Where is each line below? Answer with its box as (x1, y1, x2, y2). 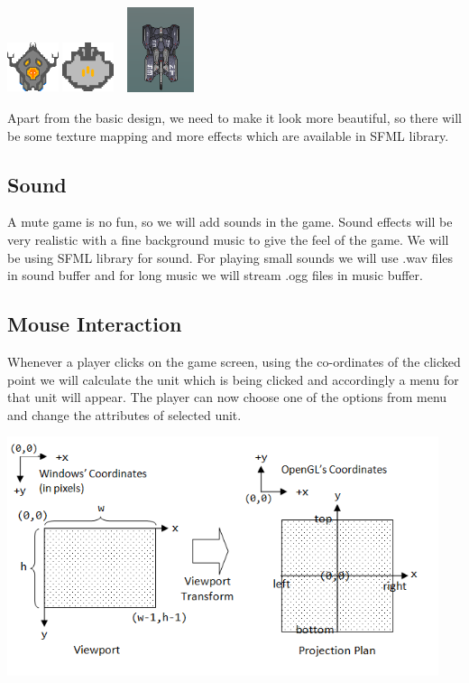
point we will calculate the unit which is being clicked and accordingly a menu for (7, 370, 459, 388)
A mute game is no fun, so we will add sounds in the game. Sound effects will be (7, 212, 453, 231)
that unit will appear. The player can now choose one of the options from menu (7, 388, 447, 407)
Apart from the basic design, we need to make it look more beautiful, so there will (7, 108, 462, 127)
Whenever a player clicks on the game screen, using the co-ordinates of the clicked (7, 352, 461, 371)
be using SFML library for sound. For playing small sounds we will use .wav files (7, 248, 454, 267)
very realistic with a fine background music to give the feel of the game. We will (7, 230, 449, 249)
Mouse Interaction (7, 310, 182, 338)
